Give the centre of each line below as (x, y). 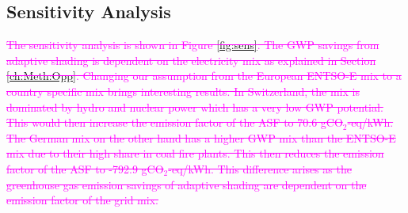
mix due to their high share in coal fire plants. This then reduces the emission (195, 153)
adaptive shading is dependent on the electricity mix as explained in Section (191, 60)
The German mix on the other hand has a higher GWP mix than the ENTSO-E (201, 137)
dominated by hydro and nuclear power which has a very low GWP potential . (195, 106)
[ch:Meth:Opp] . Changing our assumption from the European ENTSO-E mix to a (204, 76)
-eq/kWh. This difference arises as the (260, 168)
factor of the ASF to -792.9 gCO (85, 168)
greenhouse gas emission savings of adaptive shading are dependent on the (187, 184)
